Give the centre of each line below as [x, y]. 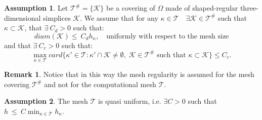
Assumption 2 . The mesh [46, 101]
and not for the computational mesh [100, 84]
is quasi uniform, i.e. [130, 101]
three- [249, 8]
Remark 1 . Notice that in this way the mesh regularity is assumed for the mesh [129, 74]
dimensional [23, 17]
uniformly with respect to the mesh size [168, 36]
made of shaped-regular [202, 8]
